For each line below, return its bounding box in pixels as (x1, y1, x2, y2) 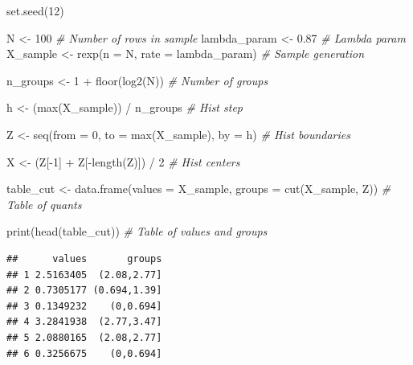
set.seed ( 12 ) (6, 2, 64, 18)
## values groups (6, 252, 162, 265)
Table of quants (6, 195, 82, 212)
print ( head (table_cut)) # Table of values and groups (6, 223, 268, 240)
